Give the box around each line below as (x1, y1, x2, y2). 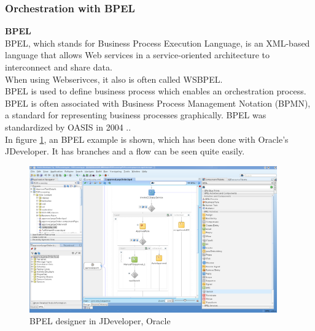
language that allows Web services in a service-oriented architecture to (5, 48, 270, 61)
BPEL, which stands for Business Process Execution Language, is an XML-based (5, 36, 310, 49)
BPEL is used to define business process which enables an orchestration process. (5, 85, 306, 97)
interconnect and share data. (5, 61, 112, 73)
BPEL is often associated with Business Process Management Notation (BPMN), (5, 96, 311, 109)
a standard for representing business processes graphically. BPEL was (5, 108, 266, 121)
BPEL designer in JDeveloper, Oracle (29, 314, 171, 327)
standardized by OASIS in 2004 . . (5, 120, 131, 133)
